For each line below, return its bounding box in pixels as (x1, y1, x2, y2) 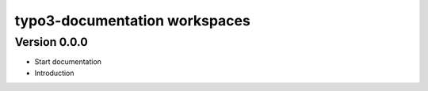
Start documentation (34, 57, 102, 66)
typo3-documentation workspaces (14, 12, 251, 29)
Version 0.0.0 (14, 35, 89, 49)
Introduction (34, 68, 75, 78)
